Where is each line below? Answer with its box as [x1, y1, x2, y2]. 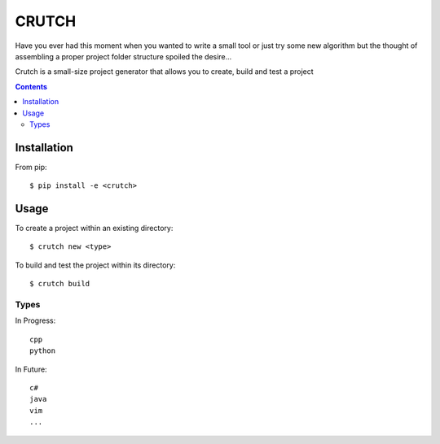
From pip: [15, 162, 48, 172]
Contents [15, 81, 48, 91]
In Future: [15, 364, 48, 374]
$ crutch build [29, 279, 90, 289]
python [29, 346, 56, 355]
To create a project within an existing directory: [15, 224, 174, 233]
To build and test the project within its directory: [15, 260, 176, 270]
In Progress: [15, 316, 56, 325]
